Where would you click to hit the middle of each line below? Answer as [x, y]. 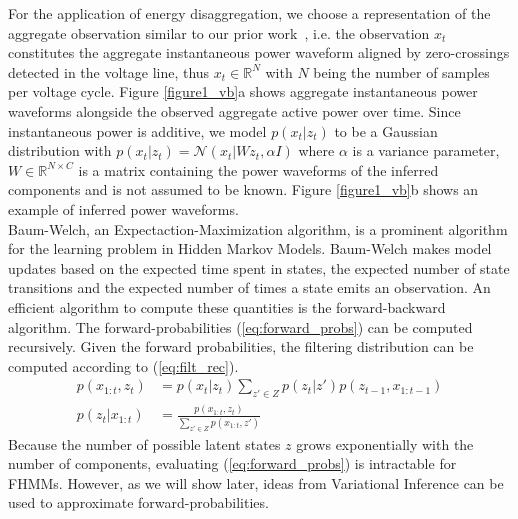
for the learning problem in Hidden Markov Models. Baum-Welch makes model [250, 248]
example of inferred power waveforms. [123, 208]
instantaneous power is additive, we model [137, 130]
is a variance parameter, [426, 150]
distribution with [60, 150]
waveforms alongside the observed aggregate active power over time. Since [234, 110]
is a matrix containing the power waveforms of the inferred [258, 169]
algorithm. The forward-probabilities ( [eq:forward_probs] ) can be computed [240, 326]
